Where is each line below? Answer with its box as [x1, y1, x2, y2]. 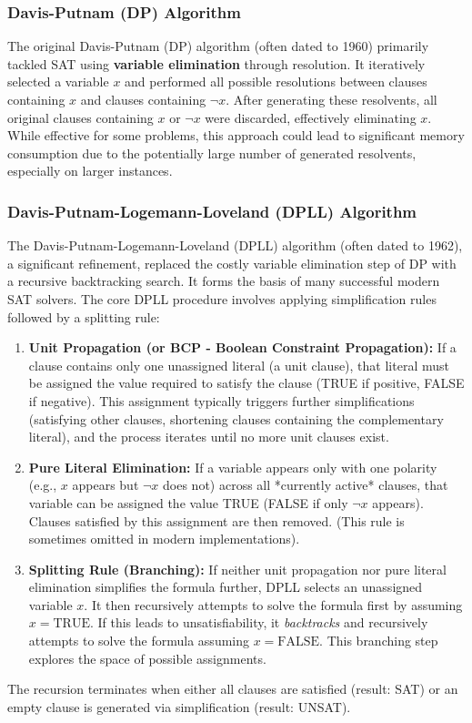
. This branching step [319, 631, 438, 650]
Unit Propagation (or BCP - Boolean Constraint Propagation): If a [28, 338, 457, 357]
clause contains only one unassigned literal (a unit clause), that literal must [28, 355, 449, 374]
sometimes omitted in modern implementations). [28, 529, 300, 548]
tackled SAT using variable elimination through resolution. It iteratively [7, 54, 426, 73]
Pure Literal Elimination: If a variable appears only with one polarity [28, 457, 437, 476]
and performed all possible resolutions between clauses [125, 72, 427, 91]
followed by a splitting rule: [7, 307, 160, 326]
